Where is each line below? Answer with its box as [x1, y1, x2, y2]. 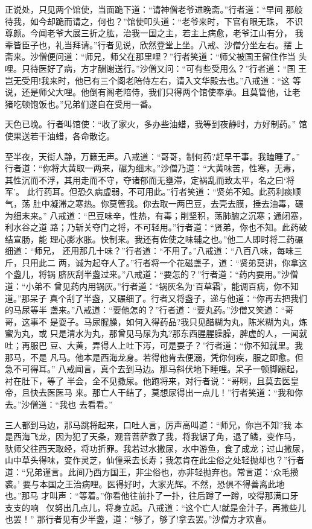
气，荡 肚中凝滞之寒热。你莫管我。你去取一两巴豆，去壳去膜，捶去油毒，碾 [5, 197, 304, 209]
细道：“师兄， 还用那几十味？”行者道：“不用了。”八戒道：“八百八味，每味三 [5, 244, 302, 257]
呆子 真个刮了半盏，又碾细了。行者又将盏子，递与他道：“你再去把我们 [30, 291, 307, 304]
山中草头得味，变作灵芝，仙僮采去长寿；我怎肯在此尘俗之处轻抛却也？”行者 [5, 454, 305, 466]
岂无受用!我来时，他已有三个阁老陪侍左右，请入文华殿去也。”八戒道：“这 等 [5, 74, 301, 86]
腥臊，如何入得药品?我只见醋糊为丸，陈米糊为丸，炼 [100, 315, 308, 328]
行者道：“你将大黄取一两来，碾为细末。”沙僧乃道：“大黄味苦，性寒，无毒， [5, 162, 300, 174]
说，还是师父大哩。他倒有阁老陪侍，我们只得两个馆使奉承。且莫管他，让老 [5, 86, 301, 98]
